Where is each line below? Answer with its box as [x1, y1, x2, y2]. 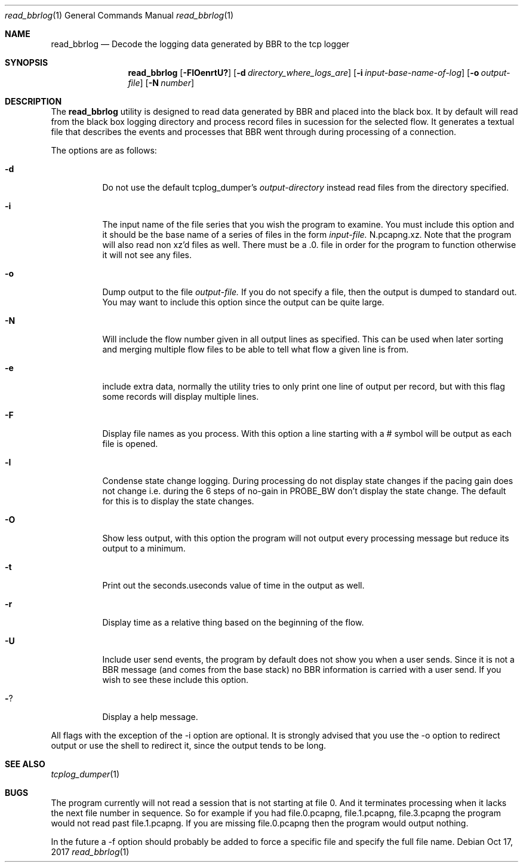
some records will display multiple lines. [102, 391, 259, 402]
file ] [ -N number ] [128, 78, 195, 88]
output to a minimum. [102, 543, 186, 553]
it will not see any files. [102, 250, 192, 260]
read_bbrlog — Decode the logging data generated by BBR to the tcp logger [51, 39, 350, 49]
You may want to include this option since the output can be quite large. [102, 297, 384, 307]
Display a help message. [102, 712, 198, 722]
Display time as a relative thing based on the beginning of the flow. [102, 617, 364, 627]
